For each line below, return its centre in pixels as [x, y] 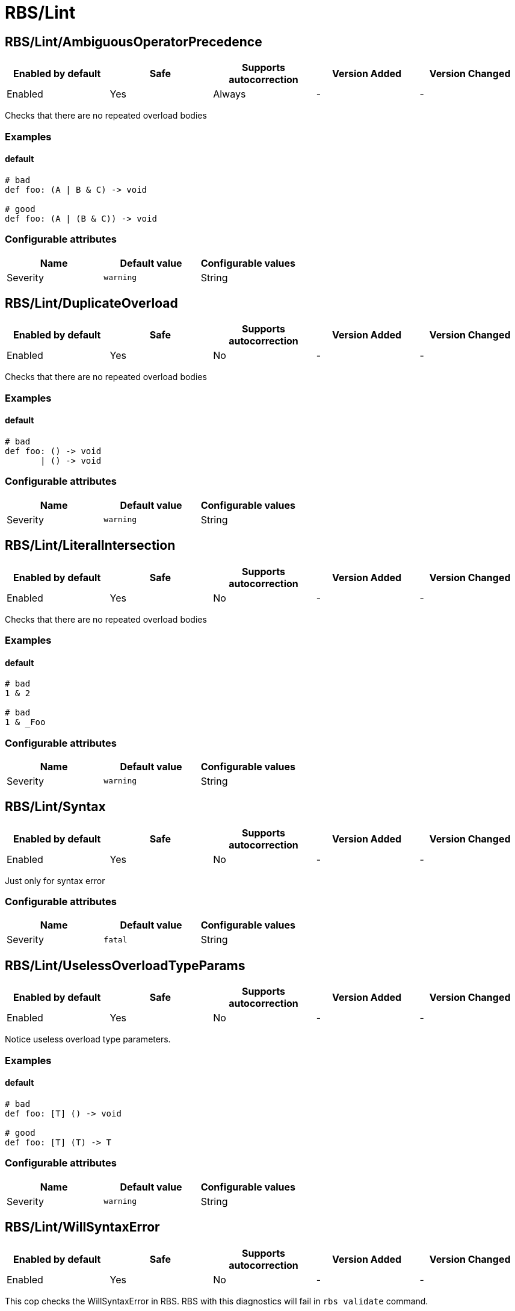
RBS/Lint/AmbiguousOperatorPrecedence [134, 42]
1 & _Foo [25, 722]
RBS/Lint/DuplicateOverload [91, 303]
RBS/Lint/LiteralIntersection [90, 546]
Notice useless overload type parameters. [88, 1039]
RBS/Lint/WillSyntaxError [82, 1227]
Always [230, 94]
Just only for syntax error [55, 880]
